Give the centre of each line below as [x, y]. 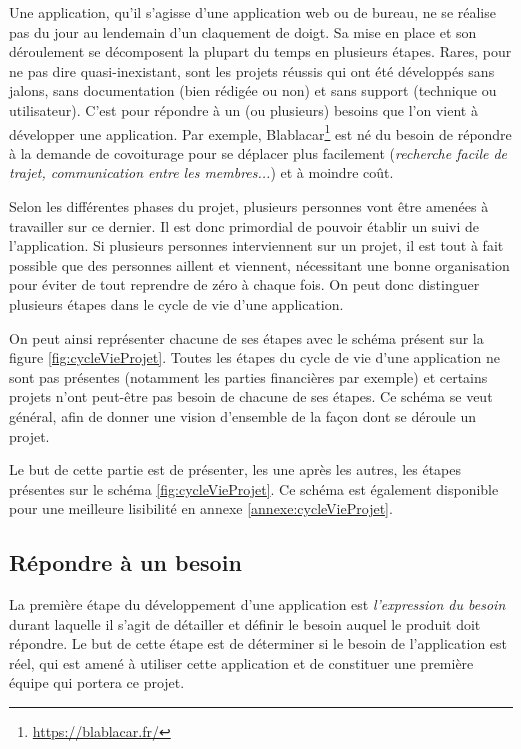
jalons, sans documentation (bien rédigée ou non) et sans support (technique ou [253, 90]
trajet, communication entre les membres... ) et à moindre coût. [201, 172]
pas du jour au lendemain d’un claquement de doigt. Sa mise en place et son [243, 31]
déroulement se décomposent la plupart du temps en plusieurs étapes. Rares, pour [260, 51]
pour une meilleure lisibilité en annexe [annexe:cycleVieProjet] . [201, 508]
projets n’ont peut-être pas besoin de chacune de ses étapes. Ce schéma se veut [251, 396]
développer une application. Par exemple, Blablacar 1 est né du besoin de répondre [260, 132]
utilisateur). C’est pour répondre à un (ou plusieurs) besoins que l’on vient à [243, 109]
